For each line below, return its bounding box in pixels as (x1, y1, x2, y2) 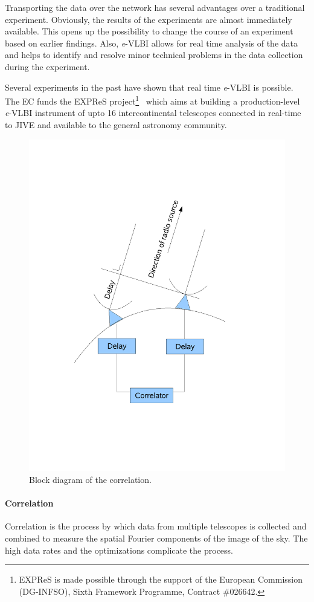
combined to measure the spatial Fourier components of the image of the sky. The (5, 532, 308, 545)
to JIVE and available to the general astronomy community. (5, 118, 227, 131)
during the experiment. (5, 60, 90, 73)
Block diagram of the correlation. (29, 473, 152, 486)
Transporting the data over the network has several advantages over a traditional (5, 1, 305, 13)
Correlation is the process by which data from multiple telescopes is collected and (5, 520, 307, 532)
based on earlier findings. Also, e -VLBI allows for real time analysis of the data (5, 36, 298, 49)
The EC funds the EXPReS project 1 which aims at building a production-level (5, 93, 300, 107)
